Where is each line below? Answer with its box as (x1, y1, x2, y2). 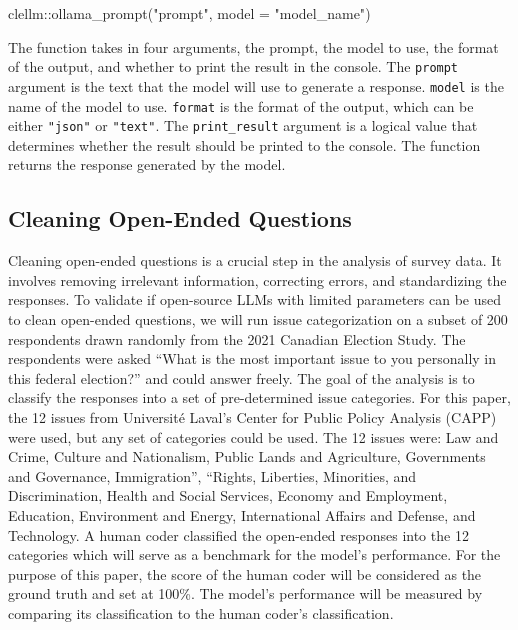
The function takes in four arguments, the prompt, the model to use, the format (8, 36, 499, 57)
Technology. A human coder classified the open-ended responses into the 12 (8, 524, 469, 545)
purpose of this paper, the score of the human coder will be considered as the (8, 563, 482, 584)
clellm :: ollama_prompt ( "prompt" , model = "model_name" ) (8, 3, 371, 23)
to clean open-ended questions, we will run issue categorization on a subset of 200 (8, 308, 508, 329)
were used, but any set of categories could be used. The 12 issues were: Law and (8, 426, 499, 447)
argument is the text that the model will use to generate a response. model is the (8, 75, 504, 96)
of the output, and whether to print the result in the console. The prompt (8, 56, 459, 77)
